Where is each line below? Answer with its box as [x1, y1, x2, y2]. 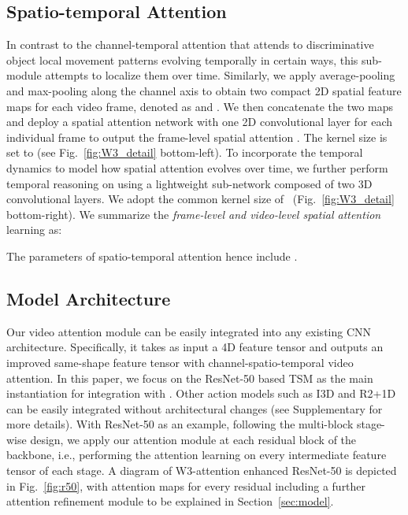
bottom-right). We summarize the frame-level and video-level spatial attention [6, 206, 381, 222]
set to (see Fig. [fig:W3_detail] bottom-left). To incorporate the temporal [6, 144, 363, 161]
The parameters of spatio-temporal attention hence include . [6, 247, 298, 264]
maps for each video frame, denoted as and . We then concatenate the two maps [6, 98, 394, 114]
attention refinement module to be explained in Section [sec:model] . [6, 493, 334, 509]
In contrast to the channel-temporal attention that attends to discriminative [6, 36, 374, 53]
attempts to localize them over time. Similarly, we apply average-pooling [45, 67, 395, 83]
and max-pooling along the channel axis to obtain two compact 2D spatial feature [6, 82, 402, 98]
